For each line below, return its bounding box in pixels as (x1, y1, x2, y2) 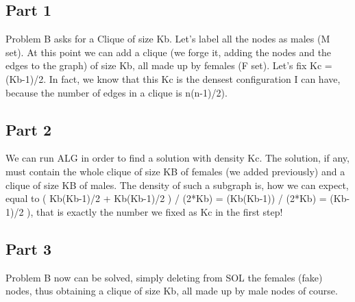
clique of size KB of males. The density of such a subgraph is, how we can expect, (5, 177, 349, 192)
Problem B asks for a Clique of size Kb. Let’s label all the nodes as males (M (5, 32, 330, 46)
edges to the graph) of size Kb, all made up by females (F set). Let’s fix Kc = (5, 58, 332, 73)
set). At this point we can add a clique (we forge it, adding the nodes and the (5, 45, 332, 59)
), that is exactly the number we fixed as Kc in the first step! (27, 204, 283, 218)
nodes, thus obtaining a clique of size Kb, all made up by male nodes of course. (5, 284, 338, 298)
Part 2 (5, 118, 52, 140)
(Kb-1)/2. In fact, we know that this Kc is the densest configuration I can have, (5, 71, 341, 86)
